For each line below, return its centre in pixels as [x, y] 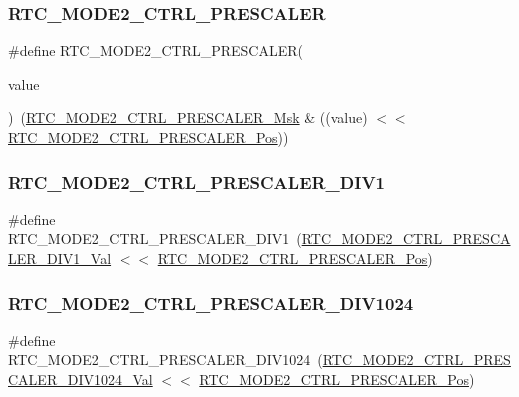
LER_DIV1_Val [60, 258]
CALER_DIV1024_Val [80, 379]
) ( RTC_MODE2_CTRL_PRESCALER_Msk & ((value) [188, 117]
